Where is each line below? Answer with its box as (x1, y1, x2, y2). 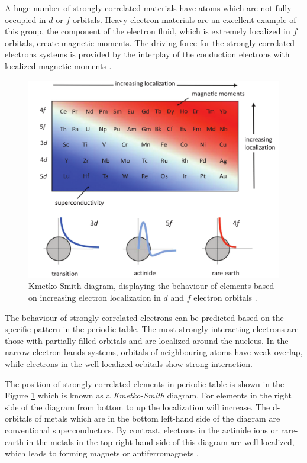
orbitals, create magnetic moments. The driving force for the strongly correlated (5, 36, 295, 49)
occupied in (5, 13, 46, 25)
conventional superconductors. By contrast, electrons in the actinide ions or (5, 424, 278, 436)
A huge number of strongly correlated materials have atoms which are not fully (5, 2, 292, 14)
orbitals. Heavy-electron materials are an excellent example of (72, 13, 296, 25)
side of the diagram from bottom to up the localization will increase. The (5, 400, 270, 413)
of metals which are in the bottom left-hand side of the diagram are (34, 412, 280, 425)
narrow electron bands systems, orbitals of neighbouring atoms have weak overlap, (5, 346, 303, 358)
